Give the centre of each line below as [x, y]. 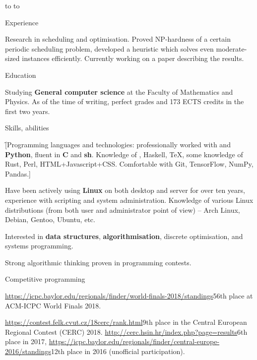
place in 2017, [26, 341]
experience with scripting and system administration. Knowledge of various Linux [129, 200]
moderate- [231, 48]
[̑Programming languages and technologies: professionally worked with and [118, 144]
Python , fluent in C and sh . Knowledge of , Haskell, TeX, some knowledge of [124, 154]
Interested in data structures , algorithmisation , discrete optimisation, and [124, 236]
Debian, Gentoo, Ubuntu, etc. [50, 219]
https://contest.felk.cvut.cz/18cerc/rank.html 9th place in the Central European [126, 322]
